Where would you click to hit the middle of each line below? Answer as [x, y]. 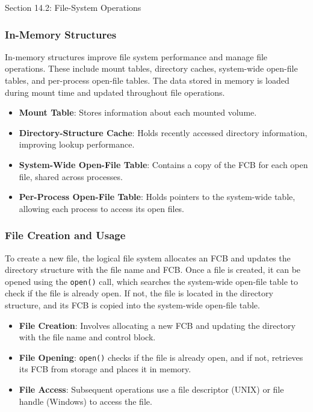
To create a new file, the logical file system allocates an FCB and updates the [148, 257]
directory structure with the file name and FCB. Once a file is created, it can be [153, 270]
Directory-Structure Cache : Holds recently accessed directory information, [163, 132]
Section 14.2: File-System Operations [73, 7]
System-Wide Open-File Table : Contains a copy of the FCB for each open [163, 164]
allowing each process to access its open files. [102, 208]
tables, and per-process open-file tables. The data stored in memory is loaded [147, 80]
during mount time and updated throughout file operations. [115, 92]
